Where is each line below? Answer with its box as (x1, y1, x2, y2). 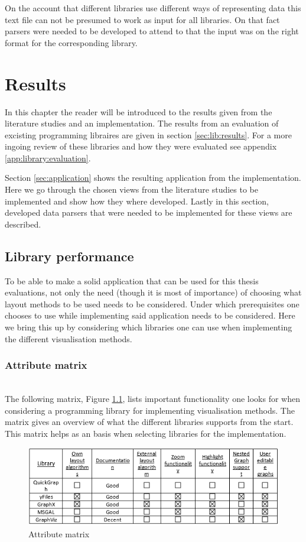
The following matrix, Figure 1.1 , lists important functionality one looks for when (5, 392, 300, 405)
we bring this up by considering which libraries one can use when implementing (5, 321, 292, 333)
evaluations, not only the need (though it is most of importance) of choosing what (5, 286, 302, 298)
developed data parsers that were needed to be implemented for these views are (5, 206, 292, 219)
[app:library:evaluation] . (5, 151, 91, 164)
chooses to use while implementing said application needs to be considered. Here (5, 309, 295, 322)
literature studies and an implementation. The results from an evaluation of (5, 117, 279, 129)
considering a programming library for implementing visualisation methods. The (5, 404, 295, 416)
